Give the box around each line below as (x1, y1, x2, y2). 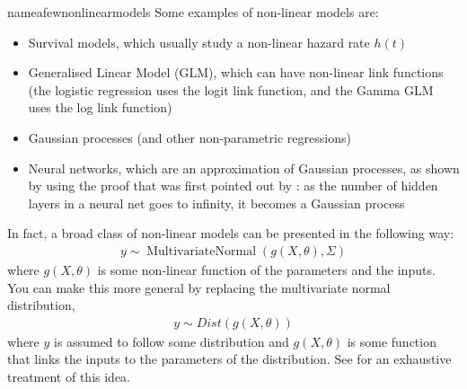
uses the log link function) (28, 98, 172, 117)
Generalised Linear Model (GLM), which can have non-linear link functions (28, 63, 444, 82)
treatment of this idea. (7, 367, 131, 385)
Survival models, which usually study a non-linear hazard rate (28, 32, 370, 51)
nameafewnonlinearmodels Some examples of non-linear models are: (7, 3, 379, 21)
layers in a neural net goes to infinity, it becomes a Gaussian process (28, 193, 405, 212)
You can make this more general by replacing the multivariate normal (7, 278, 391, 296)
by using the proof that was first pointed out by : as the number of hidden (28, 176, 438, 195)
